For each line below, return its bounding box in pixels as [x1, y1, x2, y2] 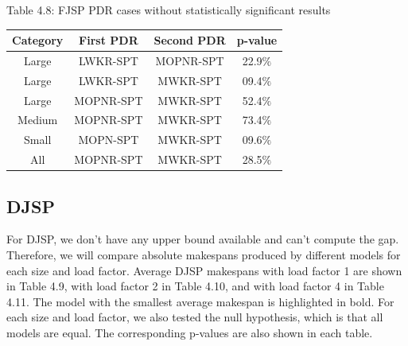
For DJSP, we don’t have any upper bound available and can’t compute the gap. [6, 231, 399, 247]
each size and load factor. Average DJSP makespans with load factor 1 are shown [6, 262, 402, 278]
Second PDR [153, 32, 226, 49]
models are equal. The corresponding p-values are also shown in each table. [6, 325, 373, 341]
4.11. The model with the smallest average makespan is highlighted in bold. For [6, 293, 394, 309]
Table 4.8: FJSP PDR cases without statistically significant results [6, 2, 331, 17]
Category [12, 32, 64, 49]
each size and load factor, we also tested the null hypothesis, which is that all [6, 309, 383, 325]
